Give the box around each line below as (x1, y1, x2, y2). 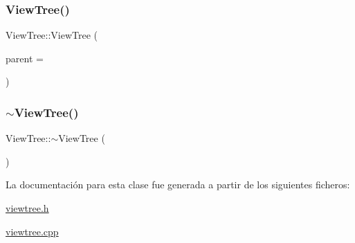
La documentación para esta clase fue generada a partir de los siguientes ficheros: (6, 177, 350, 192)
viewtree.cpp (6, 224, 59, 238)
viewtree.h (6, 201, 49, 215)
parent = (6, 51, 44, 65)
